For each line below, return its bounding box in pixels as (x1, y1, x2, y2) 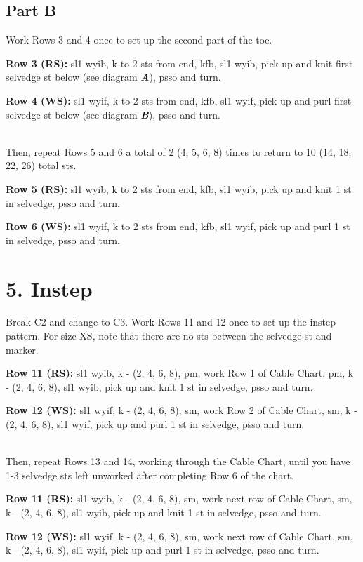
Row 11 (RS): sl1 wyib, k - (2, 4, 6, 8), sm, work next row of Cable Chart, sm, (6, 491, 352, 506)
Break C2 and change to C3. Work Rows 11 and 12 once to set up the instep (6, 314, 336, 329)
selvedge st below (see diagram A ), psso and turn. (6, 69, 221, 84)
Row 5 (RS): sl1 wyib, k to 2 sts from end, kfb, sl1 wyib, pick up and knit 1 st (6, 181, 352, 196)
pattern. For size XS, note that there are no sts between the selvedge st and (6, 328, 332, 343)
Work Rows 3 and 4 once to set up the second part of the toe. (6, 32, 272, 47)
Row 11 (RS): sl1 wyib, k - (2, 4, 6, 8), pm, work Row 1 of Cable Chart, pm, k (6, 366, 354, 380)
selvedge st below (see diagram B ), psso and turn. (6, 107, 220, 121)
